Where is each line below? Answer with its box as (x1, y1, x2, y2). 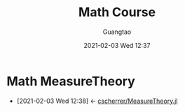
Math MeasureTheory (6, 73, 136, 89)
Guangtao (102, 27, 132, 36)
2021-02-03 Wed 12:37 (83, 41, 151, 49)
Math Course (78, 4, 156, 20)
